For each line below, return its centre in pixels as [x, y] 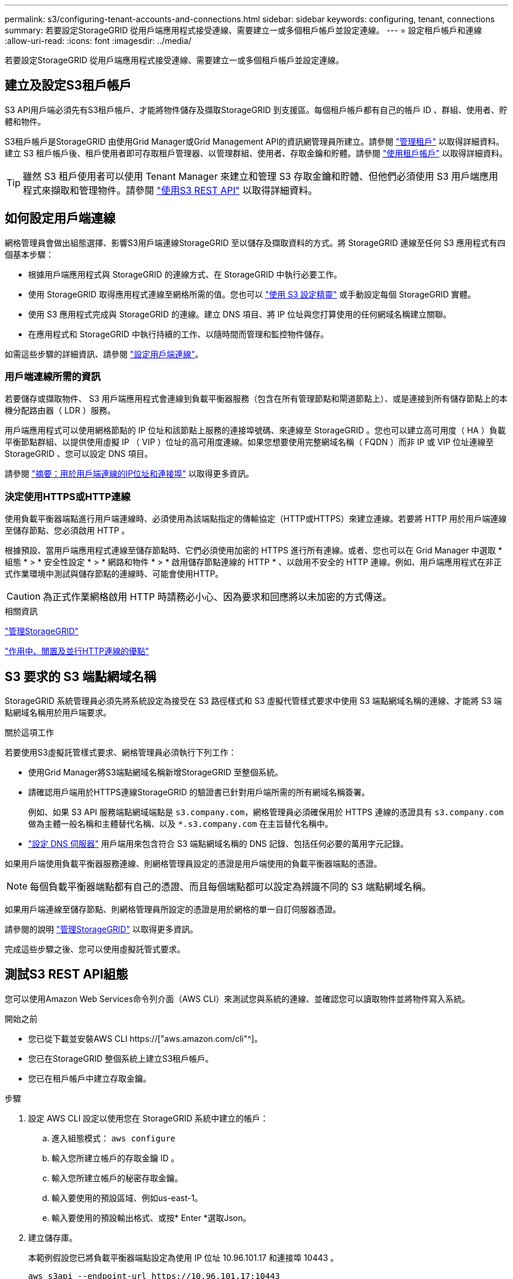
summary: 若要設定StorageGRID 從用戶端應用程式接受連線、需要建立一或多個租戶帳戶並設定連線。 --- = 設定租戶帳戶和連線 [243, 30]
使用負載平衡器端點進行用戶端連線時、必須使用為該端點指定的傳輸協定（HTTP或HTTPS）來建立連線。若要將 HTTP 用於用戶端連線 [256, 519]
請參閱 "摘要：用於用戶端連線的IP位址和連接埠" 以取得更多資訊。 [129, 474]
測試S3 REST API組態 [66, 974]
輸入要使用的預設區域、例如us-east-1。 [127, 1198]
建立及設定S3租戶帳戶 [68, 86]
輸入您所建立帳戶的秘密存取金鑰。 [117, 1178]
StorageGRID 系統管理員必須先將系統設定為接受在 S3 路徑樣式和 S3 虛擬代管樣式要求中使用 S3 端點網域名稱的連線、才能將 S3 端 [253, 701]
